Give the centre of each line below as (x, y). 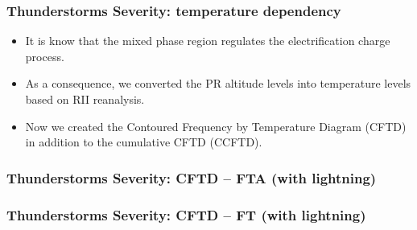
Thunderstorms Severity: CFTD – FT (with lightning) (186, 214)
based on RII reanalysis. (85, 99)
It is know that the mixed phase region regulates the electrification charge (208, 41)
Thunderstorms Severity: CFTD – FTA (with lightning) (192, 177)
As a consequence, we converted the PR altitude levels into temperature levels (218, 83)
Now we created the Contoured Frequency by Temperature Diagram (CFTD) (216, 126)
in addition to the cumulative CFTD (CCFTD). (144, 142)
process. (45, 56)
